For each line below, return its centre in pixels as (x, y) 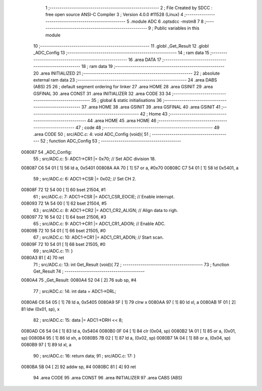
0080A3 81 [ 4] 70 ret (43, 258)
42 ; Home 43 (154, 114)
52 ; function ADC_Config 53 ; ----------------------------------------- (111, 141)
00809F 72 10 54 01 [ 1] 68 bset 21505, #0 (63, 244)
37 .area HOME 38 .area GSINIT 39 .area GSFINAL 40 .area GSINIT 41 (151, 107)
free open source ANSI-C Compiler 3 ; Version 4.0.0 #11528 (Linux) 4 (115, 15)
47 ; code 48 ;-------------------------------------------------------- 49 (147, 127)
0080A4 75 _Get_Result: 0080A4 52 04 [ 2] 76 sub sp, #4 (79, 280)
